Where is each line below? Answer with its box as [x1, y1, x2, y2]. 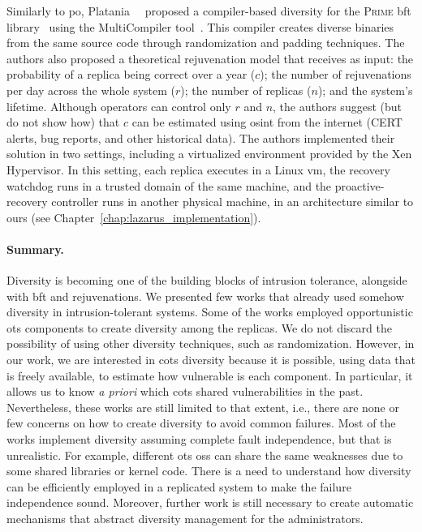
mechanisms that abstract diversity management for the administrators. [6, 510, 364, 527]
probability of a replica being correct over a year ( [6, 66, 256, 83]
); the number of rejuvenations [260, 66, 411, 83]
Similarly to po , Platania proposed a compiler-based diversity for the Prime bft [6, 2, 411, 19]
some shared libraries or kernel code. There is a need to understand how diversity [6, 462, 411, 479]
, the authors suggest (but [273, 97, 402, 114]
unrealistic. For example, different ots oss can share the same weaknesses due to [6, 446, 403, 463]
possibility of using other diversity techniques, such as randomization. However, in [6, 335, 415, 352]
